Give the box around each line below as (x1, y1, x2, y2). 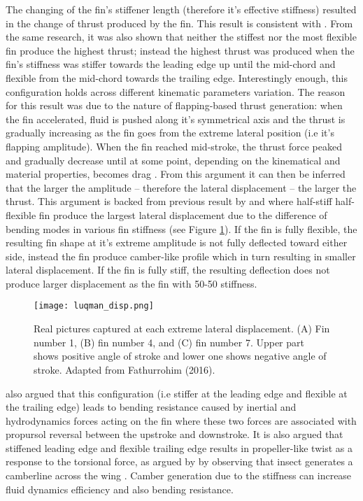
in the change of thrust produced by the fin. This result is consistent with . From (6, 15, 353, 30)
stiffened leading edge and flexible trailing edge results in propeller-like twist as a (6, 440, 353, 455)
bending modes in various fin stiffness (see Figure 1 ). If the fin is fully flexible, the (6, 221, 357, 236)
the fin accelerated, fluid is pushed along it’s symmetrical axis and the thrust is (6, 111, 346, 126)
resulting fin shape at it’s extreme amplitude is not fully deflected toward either (6, 235, 348, 250)
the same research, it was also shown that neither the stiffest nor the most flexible (6, 29, 357, 44)
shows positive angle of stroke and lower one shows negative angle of (34, 348, 327, 363)
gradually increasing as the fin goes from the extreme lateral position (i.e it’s (6, 125, 334, 140)
